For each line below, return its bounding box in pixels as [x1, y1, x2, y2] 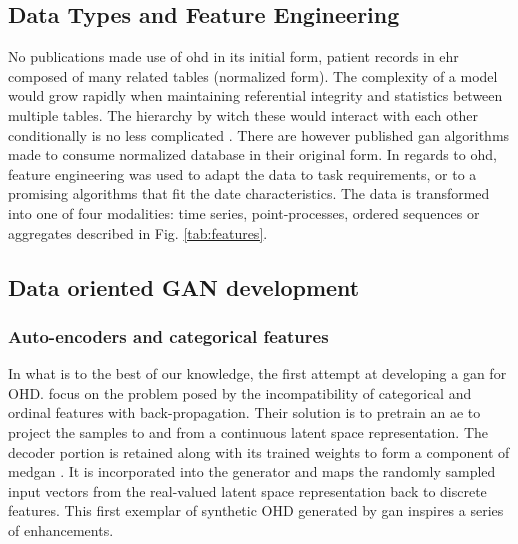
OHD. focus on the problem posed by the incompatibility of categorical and [8, 382, 472, 403]
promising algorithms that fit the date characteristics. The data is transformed [8, 183, 490, 204]
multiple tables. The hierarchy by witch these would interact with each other [8, 104, 479, 125]
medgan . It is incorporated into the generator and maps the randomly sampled [8, 461, 496, 482]
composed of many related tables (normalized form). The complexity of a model [8, 65, 498, 86]
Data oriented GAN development [8, 271, 360, 302]
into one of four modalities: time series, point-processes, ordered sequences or [8, 202, 480, 223]
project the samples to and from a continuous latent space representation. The [8, 421, 489, 442]
